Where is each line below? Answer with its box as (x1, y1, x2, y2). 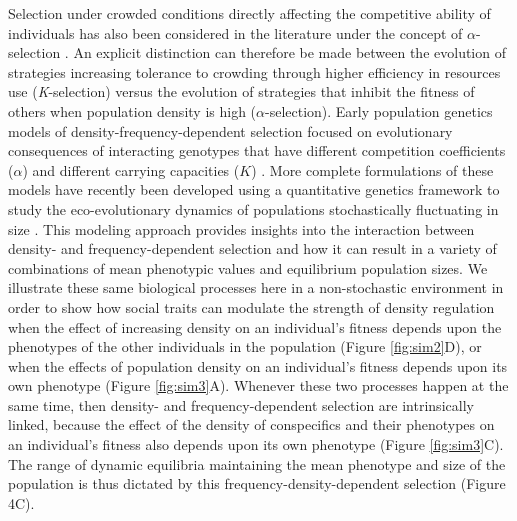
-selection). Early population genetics (265, 100, 493, 121)
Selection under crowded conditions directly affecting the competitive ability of (8, 3, 491, 23)
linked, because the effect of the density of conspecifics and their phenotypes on (8, 414, 495, 435)
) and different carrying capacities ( (22, 159, 240, 180)
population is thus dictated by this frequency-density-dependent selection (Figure (8, 473, 506, 494)
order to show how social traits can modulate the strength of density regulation (8, 296, 495, 317)
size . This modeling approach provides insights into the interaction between (8, 218, 475, 239)
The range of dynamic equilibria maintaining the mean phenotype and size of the (8, 453, 506, 474)
